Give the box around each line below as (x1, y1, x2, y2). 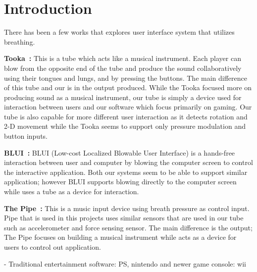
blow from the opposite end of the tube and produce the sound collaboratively (4, 62, 242, 73)
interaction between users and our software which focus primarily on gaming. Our (4, 102, 252, 112)
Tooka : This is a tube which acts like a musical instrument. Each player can (4, 53, 241, 63)
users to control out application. (4, 242, 101, 252)
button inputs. (4, 131, 48, 141)
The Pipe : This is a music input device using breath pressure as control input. (4, 203, 250, 213)
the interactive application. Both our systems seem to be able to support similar (4, 166, 248, 177)
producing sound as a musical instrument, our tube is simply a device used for (4, 92, 242, 102)
